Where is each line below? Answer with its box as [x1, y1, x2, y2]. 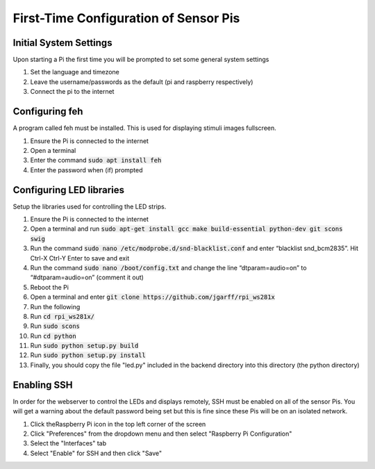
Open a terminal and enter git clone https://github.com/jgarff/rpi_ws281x [30, 293, 276, 302]
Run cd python [30, 331, 76, 340]
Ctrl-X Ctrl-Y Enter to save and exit [30, 254, 130, 262]
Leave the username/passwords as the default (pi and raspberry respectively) [30, 77, 253, 86]
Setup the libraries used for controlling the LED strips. [12, 202, 167, 211]
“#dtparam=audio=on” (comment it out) [30, 273, 144, 281]
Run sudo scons [30, 322, 80, 330]
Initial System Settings [12, 37, 112, 49]
